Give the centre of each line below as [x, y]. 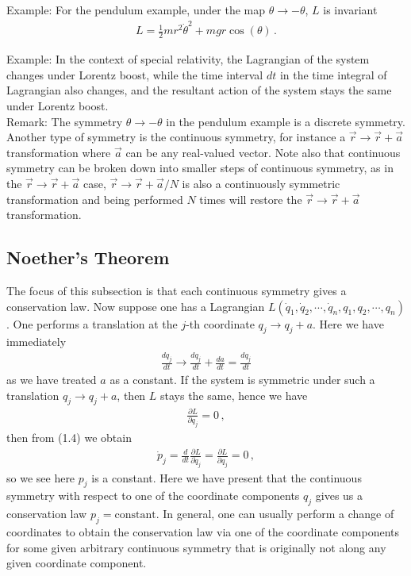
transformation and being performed [95, 199]
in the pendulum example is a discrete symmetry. [286, 121]
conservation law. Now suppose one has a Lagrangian [136, 306]
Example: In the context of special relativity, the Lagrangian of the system [188, 59]
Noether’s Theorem [88, 257]
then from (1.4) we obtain [69, 438]
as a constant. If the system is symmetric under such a [242, 380]
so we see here [41, 477]
